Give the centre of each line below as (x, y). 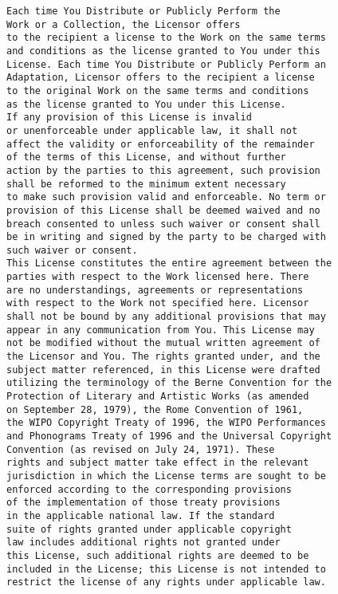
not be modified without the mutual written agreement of (163, 343)
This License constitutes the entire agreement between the (169, 264)
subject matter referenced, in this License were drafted (163, 370)
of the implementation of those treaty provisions (143, 503)
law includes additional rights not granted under (143, 543)
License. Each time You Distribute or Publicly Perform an (166, 64)
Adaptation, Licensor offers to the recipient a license (161, 78)
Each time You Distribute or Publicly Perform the (143, 11)
